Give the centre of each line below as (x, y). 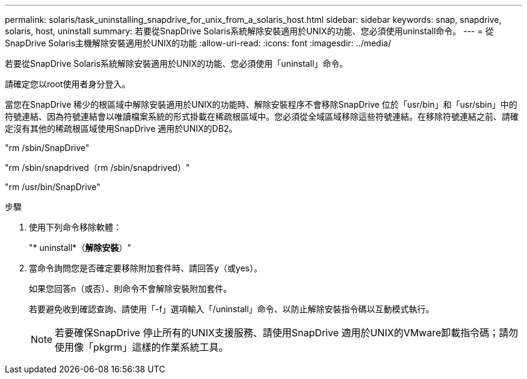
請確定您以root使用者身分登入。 (68, 84)
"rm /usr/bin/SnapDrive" (53, 187)
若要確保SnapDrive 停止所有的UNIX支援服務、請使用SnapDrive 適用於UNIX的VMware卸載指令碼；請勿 (287, 333)
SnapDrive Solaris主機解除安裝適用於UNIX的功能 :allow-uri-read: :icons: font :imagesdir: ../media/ (198, 43)
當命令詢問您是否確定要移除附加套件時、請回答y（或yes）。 (146, 268)
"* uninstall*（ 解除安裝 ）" (80, 248)
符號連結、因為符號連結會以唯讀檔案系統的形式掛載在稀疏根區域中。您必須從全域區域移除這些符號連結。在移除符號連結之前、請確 (262, 116)
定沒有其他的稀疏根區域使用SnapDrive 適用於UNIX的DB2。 (121, 128)
